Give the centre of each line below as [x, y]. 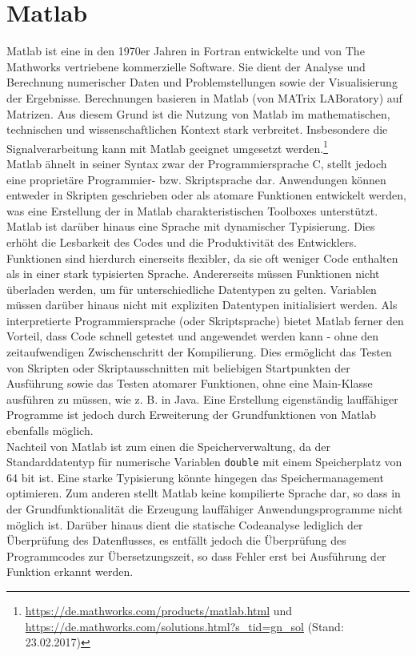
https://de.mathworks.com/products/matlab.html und [159, 611]
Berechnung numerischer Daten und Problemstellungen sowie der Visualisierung [202, 82]
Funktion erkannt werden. [70, 571]
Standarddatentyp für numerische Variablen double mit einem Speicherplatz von [204, 462]
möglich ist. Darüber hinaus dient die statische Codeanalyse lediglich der [185, 524]
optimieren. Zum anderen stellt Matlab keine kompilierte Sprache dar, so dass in [204, 493]
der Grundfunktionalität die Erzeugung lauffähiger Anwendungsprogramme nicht [205, 509]
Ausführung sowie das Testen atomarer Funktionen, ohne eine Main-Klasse [190, 383]
